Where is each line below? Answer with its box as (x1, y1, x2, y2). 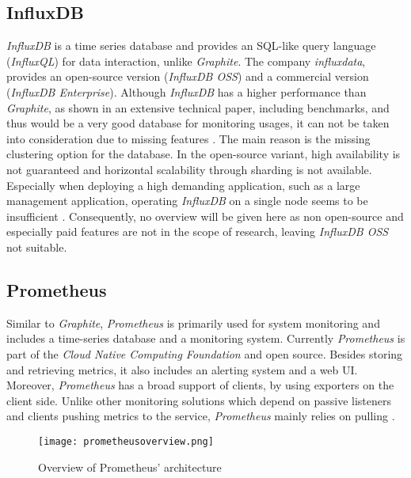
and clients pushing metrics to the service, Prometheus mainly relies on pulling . (6, 408, 395, 424)
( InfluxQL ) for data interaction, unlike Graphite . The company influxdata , (6, 52, 366, 69)
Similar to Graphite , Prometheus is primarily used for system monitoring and (6, 314, 380, 331)
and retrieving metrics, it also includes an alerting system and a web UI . (6, 361, 358, 377)
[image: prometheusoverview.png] (38, 435, 214, 447)
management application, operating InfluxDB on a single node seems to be (6, 192, 368, 209)
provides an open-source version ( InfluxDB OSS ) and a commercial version (6, 68, 369, 85)
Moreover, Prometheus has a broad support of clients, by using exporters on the (6, 377, 394, 393)
